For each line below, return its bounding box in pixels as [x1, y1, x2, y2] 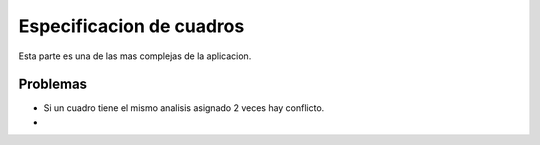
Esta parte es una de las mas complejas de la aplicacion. [18, 50, 252, 62]
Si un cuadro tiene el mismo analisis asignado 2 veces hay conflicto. [43, 102, 325, 114]
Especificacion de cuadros [18, 15, 245, 37]
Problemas [18, 76, 88, 93]
